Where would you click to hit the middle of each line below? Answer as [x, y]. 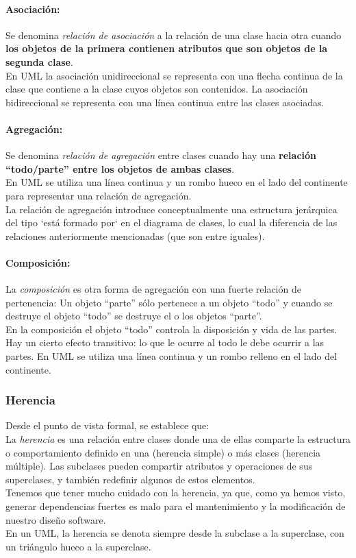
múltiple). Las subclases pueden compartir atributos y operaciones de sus [159, 466]
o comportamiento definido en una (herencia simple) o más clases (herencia [163, 452]
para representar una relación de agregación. [99, 195]
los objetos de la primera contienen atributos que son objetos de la [167, 48]
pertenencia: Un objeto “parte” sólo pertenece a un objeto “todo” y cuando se [169, 302]
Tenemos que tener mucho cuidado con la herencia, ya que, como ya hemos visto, [176, 493]
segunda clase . [39, 61]
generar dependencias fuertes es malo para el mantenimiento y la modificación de [176, 506]
